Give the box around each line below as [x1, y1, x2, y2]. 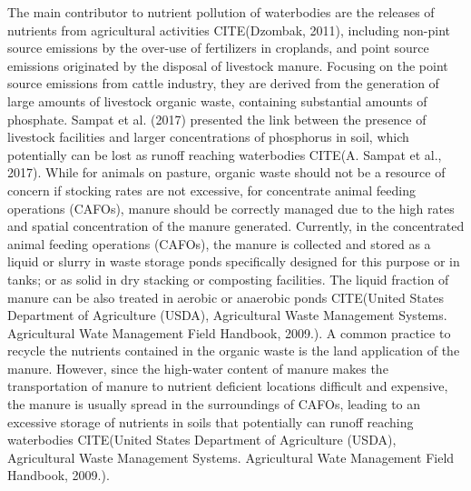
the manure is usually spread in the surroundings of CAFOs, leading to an [7, 395, 421, 414]
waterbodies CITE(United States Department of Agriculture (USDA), [7, 430, 397, 449]
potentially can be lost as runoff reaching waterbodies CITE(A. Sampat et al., [7, 145, 442, 164]
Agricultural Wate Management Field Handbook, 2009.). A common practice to [7, 323, 451, 342]
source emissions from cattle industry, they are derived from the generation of [7, 74, 439, 93]
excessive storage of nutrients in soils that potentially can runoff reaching [7, 412, 414, 431]
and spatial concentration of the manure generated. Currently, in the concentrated [7, 216, 465, 235]
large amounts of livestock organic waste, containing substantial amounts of [7, 91, 427, 110]
